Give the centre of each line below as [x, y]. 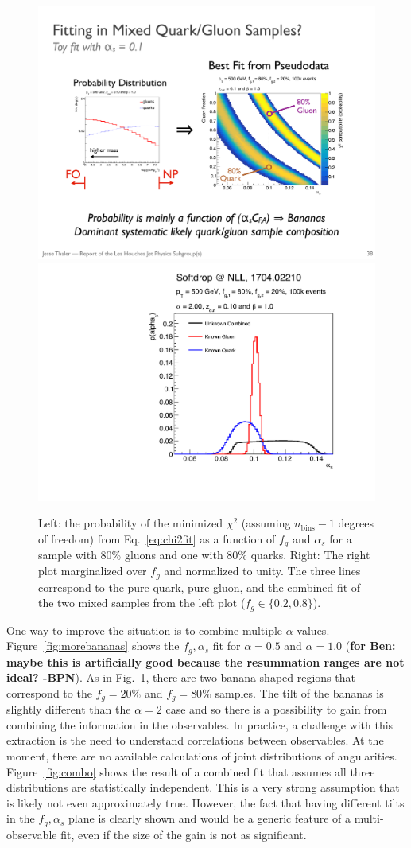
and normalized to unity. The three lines [262, 571]
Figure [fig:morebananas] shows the [93, 646]
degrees [356, 523]
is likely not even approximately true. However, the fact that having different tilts [205, 802]
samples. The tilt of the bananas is [299, 692]
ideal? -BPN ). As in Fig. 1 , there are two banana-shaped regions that [181, 677]
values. [313, 630]
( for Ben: [370, 646]
